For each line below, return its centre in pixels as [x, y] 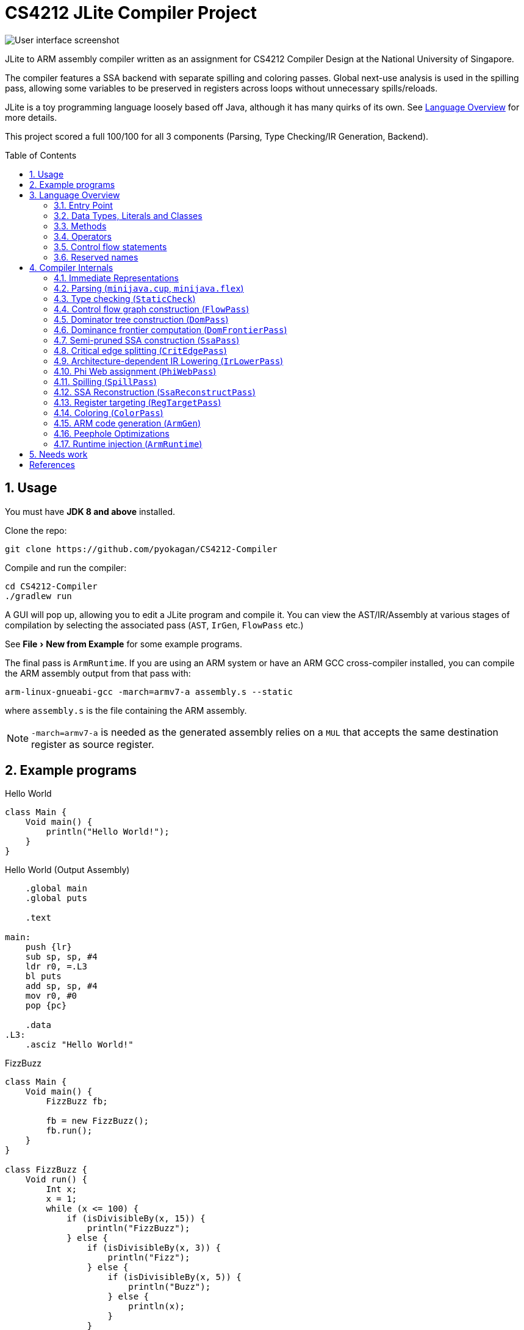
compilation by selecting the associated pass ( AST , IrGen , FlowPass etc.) [154, 625]
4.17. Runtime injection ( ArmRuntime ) [128, 444]
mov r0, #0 [51, 996]
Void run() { [56, 1180]
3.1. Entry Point [83, 205]
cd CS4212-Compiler [51, 586]
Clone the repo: [36, 530]
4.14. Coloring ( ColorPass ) [109, 412]
